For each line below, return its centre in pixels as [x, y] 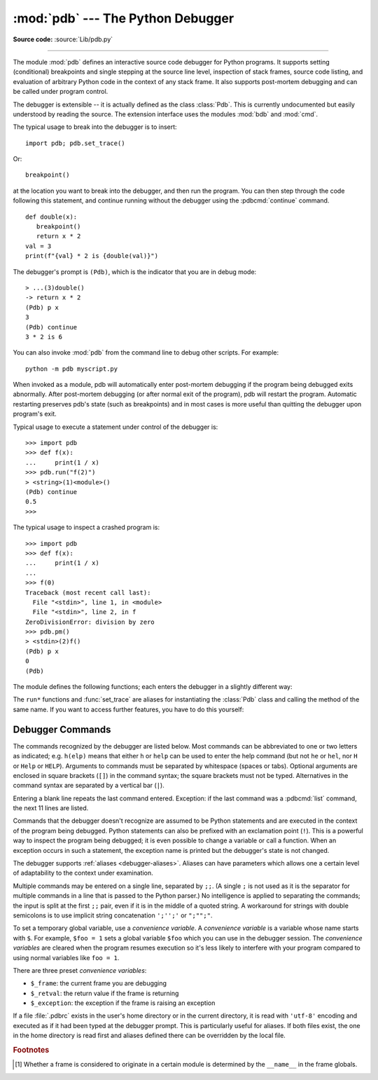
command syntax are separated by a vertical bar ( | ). [89, 786]
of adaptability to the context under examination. [83, 873]
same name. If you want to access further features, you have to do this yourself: [128, 709]
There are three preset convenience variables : [80, 970]
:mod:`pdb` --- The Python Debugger [124, 18]
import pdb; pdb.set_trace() [75, 143]
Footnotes [31, 1050]
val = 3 [38, 246]
